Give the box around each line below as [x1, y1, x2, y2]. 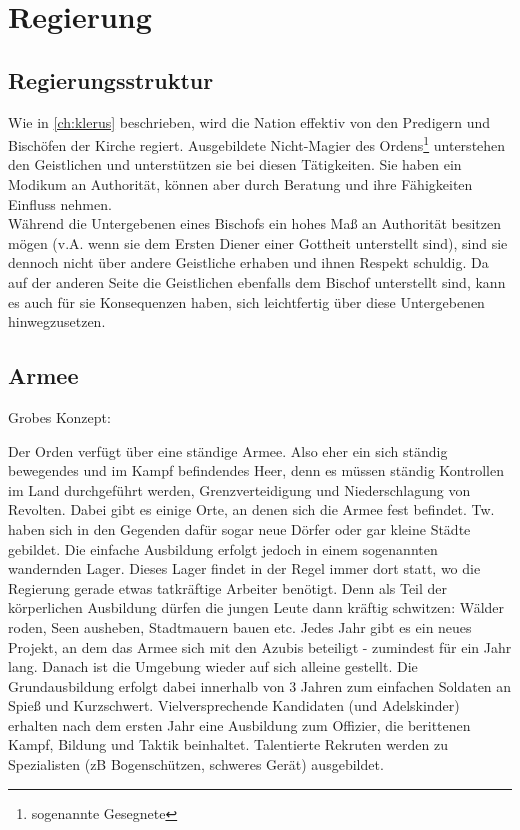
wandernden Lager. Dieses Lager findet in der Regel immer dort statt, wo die [8, 558, 481, 579]
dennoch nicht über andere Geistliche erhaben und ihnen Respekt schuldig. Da [8, 252, 489, 273]
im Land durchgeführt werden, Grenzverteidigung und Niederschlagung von [8, 479, 471, 500]
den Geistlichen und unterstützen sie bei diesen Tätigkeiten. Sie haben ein [8, 154, 462, 175]
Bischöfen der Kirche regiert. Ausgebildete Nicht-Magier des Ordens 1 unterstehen [8, 132, 506, 155]
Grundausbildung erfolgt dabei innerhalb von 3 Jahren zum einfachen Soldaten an [8, 675, 512, 696]
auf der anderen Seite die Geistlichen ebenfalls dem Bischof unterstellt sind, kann [8, 271, 506, 292]
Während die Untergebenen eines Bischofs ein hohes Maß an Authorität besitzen [8, 213, 502, 234]
